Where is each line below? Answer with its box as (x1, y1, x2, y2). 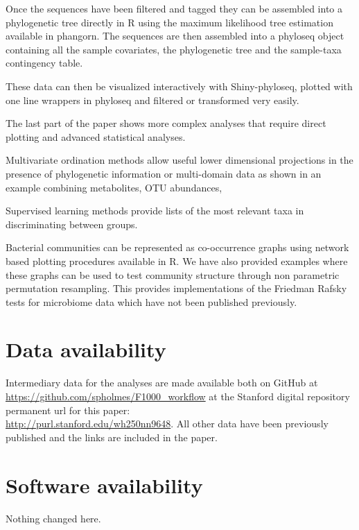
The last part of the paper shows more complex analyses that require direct (6, 116, 326, 130)
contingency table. (6, 55, 83, 70)
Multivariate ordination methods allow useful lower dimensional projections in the (6, 153, 353, 167)
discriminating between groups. (6, 216, 138, 231)
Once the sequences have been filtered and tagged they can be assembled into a (6, 1, 343, 15)
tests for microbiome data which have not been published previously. (6, 294, 297, 309)
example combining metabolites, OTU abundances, (6, 180, 222, 194)
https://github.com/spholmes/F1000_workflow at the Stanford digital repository (6, 389, 350, 403)
